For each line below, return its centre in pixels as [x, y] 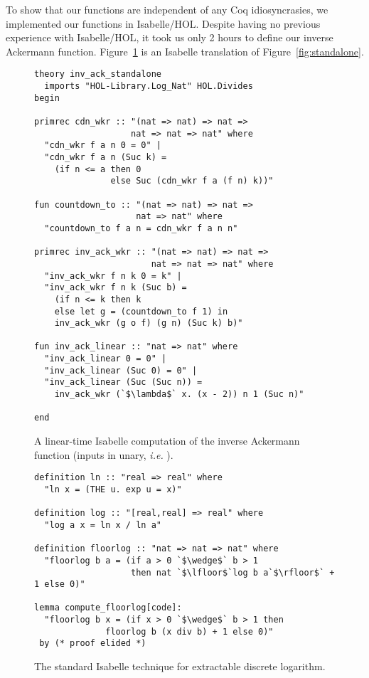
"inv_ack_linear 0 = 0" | [106, 359]
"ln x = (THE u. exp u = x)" [113, 489]
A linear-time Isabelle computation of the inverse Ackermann [167, 441]
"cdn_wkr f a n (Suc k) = [106, 157]
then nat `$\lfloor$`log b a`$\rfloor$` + [233, 572]
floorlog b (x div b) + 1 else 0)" [189, 631]
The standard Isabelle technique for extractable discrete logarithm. [180, 666]
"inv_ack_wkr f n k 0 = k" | [113, 276]
